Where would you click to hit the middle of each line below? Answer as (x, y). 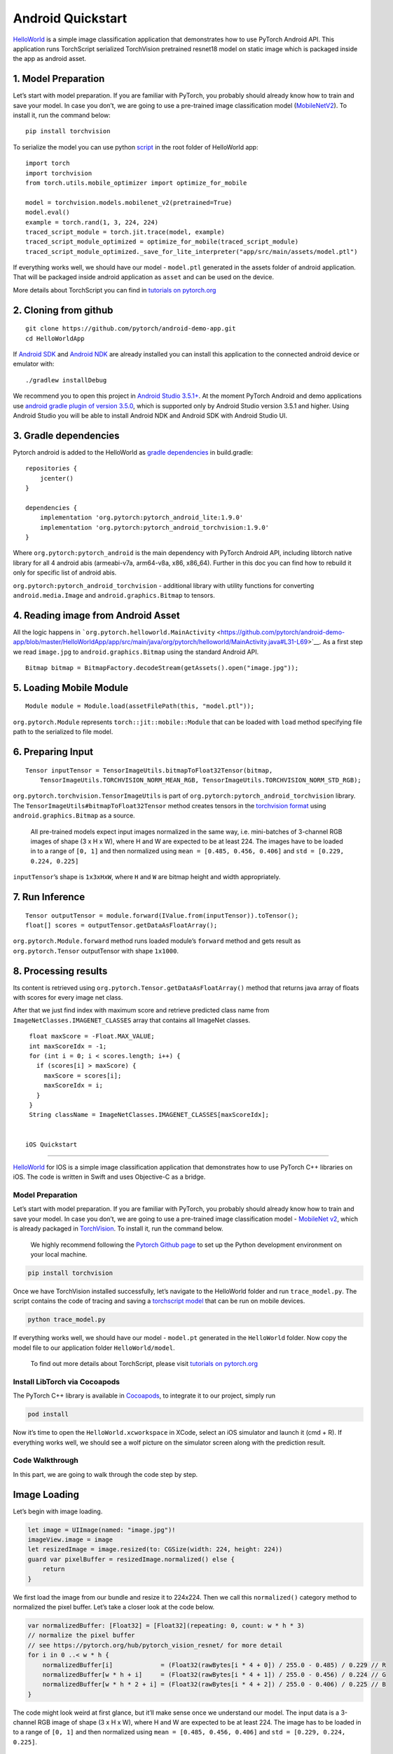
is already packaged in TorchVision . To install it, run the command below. (118, 1229)
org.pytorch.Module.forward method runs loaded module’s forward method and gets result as (157, 941)
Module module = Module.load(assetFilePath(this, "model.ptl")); (140, 706)
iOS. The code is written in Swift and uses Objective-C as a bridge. (109, 1177)
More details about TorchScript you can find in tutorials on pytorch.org (115, 290)
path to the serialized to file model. (63, 732)
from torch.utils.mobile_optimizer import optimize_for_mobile (136, 183)
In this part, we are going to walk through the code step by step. (105, 1474)
